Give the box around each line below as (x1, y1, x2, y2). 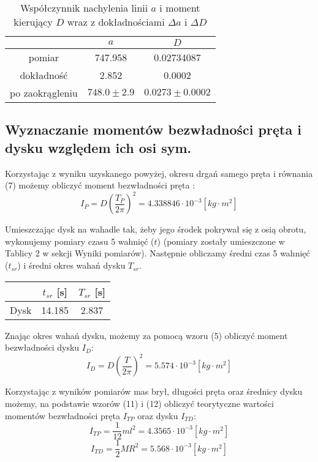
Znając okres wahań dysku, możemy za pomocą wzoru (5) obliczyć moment (5, 329, 288, 341)
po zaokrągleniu (10, 86, 78, 100)
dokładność (20, 68, 68, 82)
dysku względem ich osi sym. (5, 138, 192, 157)
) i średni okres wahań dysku (17, 259, 126, 272)
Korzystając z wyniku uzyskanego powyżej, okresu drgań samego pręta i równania (5, 166, 313, 179)
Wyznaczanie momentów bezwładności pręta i (5, 120, 301, 139)
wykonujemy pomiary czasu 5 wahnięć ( (5, 234, 154, 247)
